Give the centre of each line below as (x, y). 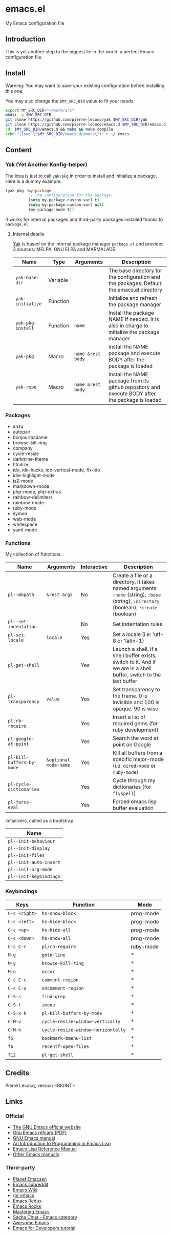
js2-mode (23, 481)
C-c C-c (17, 980)
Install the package (131, 313)
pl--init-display (29, 848)
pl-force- (20, 802)
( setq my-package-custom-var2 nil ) (66, 205)
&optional (58, 760)
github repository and (134, 387)
